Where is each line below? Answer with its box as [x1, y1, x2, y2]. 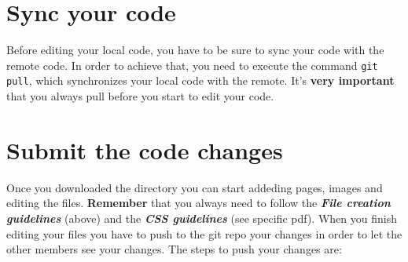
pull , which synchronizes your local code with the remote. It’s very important [6, 72, 395, 89]
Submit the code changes [6, 133, 283, 166]
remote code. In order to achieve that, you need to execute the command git [6, 56, 378, 73]
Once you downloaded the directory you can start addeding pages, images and [6, 179, 383, 195]
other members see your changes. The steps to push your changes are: [6, 241, 342, 257]
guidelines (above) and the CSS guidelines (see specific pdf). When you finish [6, 209, 397, 226]
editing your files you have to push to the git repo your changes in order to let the [6, 225, 402, 242]
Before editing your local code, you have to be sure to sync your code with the [6, 42, 384, 58]
